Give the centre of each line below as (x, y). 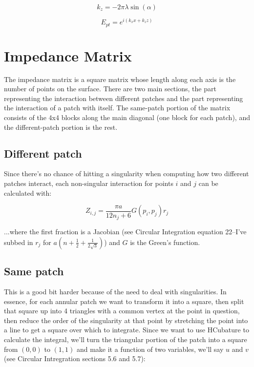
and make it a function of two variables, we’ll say (150, 349)
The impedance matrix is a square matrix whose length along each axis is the (120, 79)
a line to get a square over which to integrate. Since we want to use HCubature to (127, 330)
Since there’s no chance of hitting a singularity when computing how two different (127, 173)
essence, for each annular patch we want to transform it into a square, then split (124, 301)
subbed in (19, 242)
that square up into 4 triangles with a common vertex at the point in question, (122, 311)
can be (208, 183)
